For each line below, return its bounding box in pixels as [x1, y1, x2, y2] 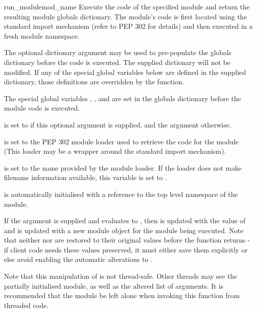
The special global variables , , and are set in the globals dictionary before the [4, 93, 241, 103]
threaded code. [4, 300, 49, 310]
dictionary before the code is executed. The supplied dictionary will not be [4, 57, 231, 67]
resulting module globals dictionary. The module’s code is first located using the [4, 11, 247, 21]
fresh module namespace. [4, 30, 80, 41]
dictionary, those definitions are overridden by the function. [4, 76, 184, 87]
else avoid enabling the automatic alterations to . [4, 254, 153, 264]
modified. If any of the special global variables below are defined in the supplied [4, 66, 246, 77]
